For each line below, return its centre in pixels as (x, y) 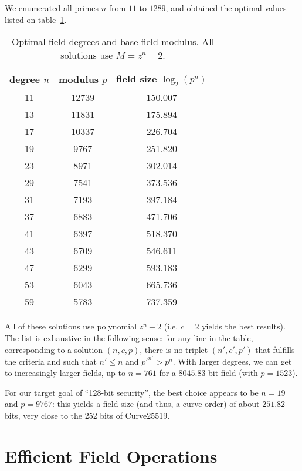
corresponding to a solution (54, 349)
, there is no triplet (174, 349)
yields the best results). (244, 326)
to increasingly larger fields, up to (65, 373)
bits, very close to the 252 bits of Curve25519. (87, 416)
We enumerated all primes (52, 8)
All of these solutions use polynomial (71, 326)
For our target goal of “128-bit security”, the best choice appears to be (132, 392)
